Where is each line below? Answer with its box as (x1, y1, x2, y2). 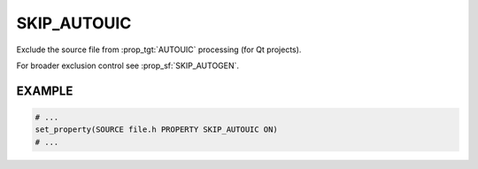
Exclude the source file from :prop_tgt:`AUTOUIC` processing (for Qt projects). (16, 44, 302, 55)
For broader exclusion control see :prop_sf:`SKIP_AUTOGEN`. (16, 60, 239, 71)
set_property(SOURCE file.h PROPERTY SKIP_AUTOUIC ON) (35, 125, 278, 134)
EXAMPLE (16, 83, 73, 98)
